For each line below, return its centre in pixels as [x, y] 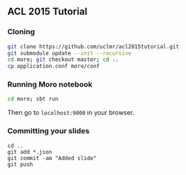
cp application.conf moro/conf [54, 67]
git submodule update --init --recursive [70, 53]
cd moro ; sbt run [33, 99]
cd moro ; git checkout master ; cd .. [63, 60]
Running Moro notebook [50, 84]
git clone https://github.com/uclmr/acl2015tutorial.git [93, 46]
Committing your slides [49, 131]
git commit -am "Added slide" [52, 158]
